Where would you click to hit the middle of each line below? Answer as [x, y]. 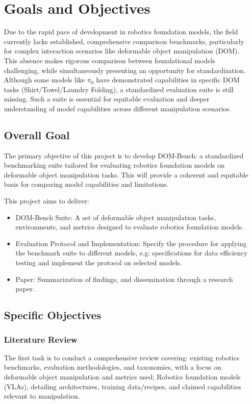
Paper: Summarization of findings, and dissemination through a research [124, 279]
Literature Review [41, 339]
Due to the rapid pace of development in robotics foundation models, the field [121, 32]
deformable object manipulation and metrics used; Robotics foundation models [122, 376]
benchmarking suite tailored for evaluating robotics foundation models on [114, 165]
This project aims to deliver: [47, 201]
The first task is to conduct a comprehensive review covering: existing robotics [122, 357]
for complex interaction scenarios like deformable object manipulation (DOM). [122, 51]
